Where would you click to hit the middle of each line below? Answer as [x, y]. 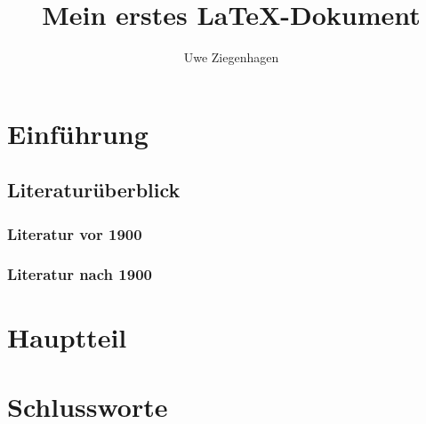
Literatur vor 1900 [75, 233]
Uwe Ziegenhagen [231, 57]
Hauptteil [67, 336]
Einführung [78, 133]
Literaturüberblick [94, 190]
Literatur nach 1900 [80, 274]
